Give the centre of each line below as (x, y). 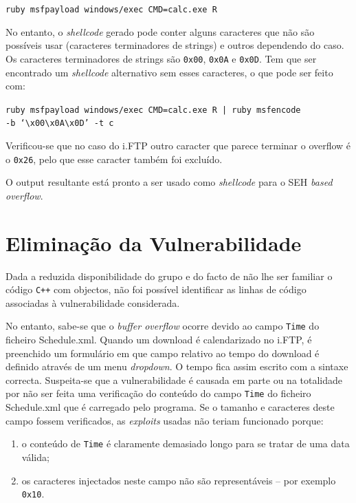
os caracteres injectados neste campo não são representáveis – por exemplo (179, 480)
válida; (35, 457)
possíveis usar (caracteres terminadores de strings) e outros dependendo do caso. (175, 45)
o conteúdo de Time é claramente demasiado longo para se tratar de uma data (186, 443)
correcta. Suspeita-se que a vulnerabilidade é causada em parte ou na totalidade (174, 379)
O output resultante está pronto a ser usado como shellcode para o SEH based (169, 182)
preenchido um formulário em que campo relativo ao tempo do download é (163, 353)
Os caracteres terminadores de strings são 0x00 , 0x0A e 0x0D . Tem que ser (161, 58)
